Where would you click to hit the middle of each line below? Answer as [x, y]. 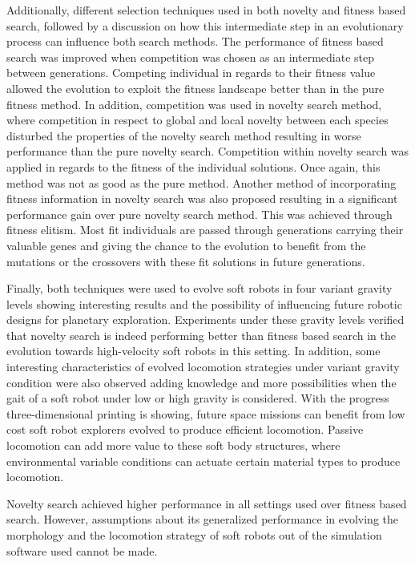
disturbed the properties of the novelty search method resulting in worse [184, 135]
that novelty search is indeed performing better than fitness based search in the [201, 335]
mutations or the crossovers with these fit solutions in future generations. [186, 261]
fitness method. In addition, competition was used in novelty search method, [194, 104]
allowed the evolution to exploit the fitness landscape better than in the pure [195, 88]
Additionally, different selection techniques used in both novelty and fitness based [206, 10]
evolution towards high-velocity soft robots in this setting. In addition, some [193, 351]
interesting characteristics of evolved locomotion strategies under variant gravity [203, 367]
